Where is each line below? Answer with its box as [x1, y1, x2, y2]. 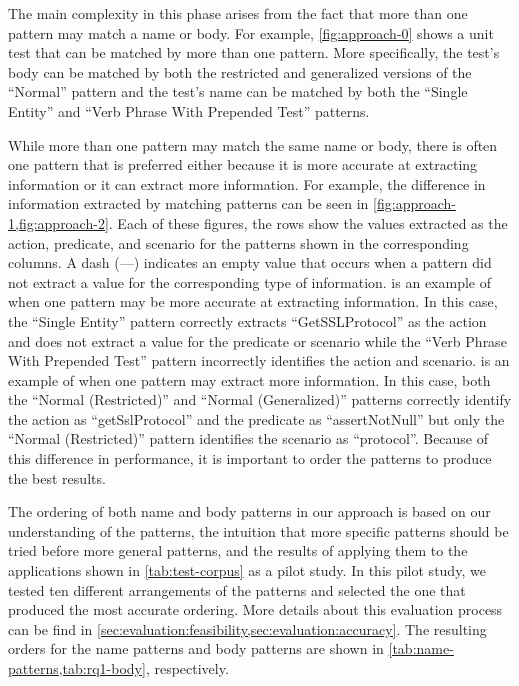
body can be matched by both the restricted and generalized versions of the [8, 61, 472, 82]
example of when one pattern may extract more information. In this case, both [8, 369, 491, 390]
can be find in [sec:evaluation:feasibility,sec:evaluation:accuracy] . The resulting [8, 618, 487, 639]
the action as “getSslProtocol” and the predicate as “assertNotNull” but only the [8, 408, 505, 429]
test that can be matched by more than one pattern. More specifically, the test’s [8, 42, 500, 63]
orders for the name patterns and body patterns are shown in [8, 638, 384, 659]
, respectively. [145, 658, 229, 678]
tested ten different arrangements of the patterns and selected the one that [8, 579, 466, 600]
